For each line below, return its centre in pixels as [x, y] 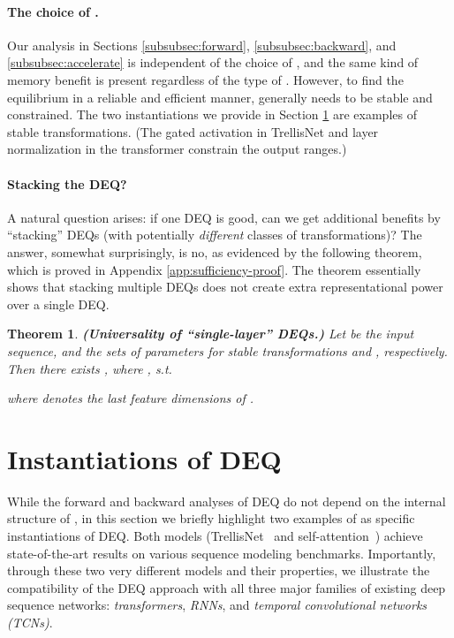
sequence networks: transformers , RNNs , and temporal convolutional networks [217, 605]
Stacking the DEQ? [67, 183]
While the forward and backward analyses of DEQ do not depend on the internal [227, 501]
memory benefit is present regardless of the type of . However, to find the [205, 79]
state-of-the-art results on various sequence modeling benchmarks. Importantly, [222, 553]
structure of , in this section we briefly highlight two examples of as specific [211, 518]
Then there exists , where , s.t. [90, 368]
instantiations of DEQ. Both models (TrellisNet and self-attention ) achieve [215, 535]
